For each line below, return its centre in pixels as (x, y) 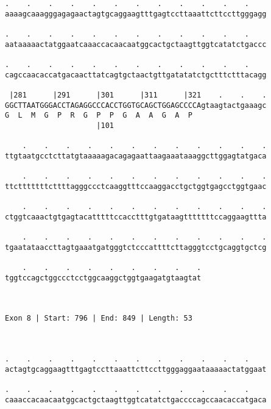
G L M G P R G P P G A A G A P (99, 116)
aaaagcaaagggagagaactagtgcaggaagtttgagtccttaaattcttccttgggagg (136, 14)
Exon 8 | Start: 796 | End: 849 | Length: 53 (99, 318)
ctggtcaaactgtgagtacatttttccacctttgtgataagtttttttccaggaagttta (136, 217)
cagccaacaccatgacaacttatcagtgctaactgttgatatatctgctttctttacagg (136, 75)
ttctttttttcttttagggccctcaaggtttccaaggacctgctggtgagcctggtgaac (136, 186)
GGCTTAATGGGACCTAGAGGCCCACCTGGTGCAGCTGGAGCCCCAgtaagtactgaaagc (136, 105)
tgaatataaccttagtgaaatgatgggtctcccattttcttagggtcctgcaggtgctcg (136, 247)
